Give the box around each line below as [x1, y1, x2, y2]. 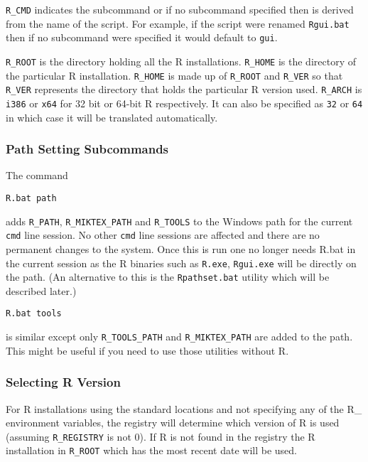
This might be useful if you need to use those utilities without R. [6, 343, 289, 358]
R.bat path [6, 193, 57, 203]
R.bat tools [6, 308, 62, 319]
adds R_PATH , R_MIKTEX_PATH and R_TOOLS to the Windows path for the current [6, 213, 353, 228]
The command [6, 168, 68, 183]
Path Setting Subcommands [6, 140, 169, 158]
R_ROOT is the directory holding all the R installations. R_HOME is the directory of [6, 53, 356, 68]
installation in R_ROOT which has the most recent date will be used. [6, 443, 298, 458]
